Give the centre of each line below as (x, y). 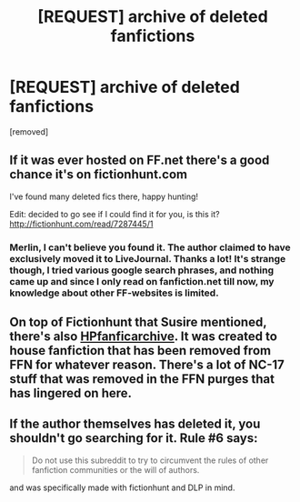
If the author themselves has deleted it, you (135, 424)
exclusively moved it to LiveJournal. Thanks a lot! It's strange (148, 258)
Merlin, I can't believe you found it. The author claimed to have (150, 247)
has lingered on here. (71, 393)
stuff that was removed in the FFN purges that (142, 379)
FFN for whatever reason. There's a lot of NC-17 (147, 365)
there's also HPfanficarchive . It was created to (143, 337)
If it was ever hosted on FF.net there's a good (140, 161)
